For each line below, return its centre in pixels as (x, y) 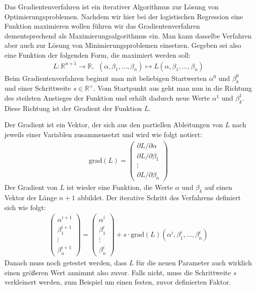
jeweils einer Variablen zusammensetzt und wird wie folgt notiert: (103, 134)
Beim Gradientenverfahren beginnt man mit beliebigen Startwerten (106, 78)
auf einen (218, 187)
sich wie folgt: (25, 207)
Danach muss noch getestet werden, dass (66, 263)
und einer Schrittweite (38, 88)
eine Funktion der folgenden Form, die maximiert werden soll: (97, 54)
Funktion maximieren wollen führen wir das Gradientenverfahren (102, 26)
